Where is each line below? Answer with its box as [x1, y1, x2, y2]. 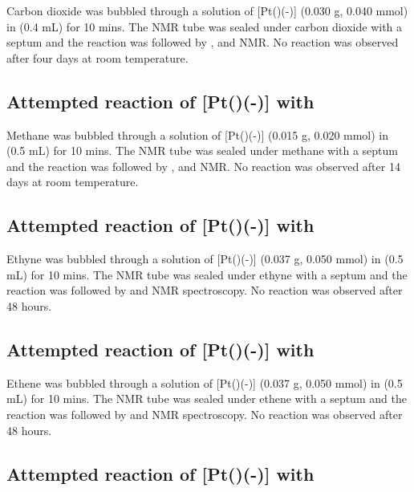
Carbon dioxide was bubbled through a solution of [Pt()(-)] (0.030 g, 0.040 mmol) [6, 2, 408, 18]
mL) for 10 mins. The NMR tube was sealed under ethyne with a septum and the [6, 266, 408, 283]
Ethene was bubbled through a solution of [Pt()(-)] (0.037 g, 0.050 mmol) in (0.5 [6, 374, 403, 391]
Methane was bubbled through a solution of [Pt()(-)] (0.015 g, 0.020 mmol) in [6, 126, 389, 143]
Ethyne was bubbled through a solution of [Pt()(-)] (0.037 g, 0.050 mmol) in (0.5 [6, 250, 404, 267]
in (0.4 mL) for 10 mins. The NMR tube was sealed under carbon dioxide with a [6, 18, 403, 35]
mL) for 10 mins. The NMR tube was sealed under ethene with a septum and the [6, 390, 407, 407]
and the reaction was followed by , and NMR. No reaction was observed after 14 [6, 157, 400, 174]
